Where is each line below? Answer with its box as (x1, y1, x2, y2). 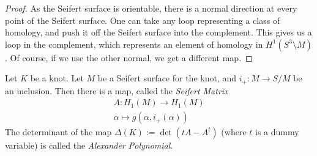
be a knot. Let (30, 72, 84, 84)
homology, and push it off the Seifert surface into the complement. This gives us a (5, 26, 312, 39)
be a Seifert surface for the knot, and (97, 72, 237, 84)
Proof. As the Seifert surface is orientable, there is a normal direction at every (5, 2, 297, 14)
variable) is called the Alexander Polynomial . (5, 139, 173, 152)
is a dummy (255, 125, 299, 138)
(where (221, 125, 247, 138)
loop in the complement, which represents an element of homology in (5, 37, 263, 50)
